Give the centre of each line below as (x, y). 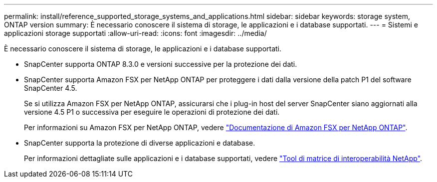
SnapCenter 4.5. (51, 88)
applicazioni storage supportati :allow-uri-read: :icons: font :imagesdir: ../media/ (135, 33)
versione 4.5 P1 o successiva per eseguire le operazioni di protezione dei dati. (152, 112)
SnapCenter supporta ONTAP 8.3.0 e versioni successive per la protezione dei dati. (161, 64)
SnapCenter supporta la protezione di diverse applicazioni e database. (140, 143)
